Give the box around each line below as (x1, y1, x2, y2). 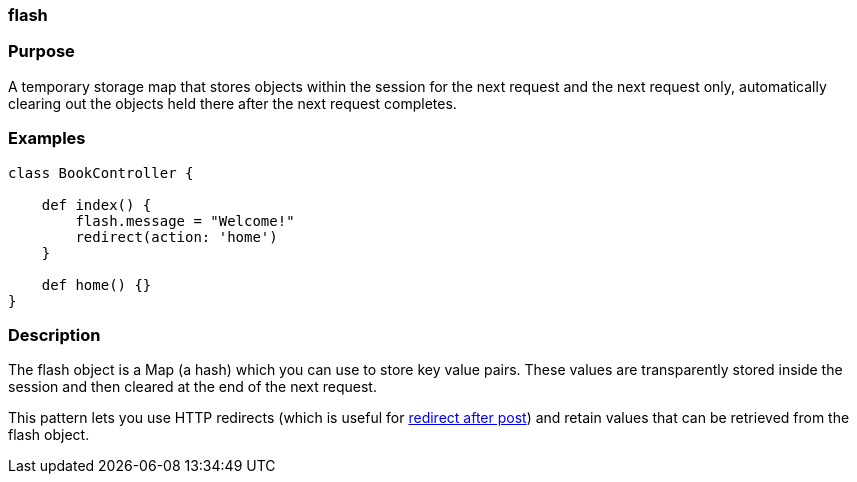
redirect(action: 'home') (75, 228, 278, 245)
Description (8, 324, 101, 345)
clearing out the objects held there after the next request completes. (8, 94, 457, 112)
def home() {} (41, 276, 152, 293)
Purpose (8, 41, 75, 62)
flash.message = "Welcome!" (75, 212, 295, 229)
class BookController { (8, 164, 194, 181)
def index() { (41, 196, 152, 213)
